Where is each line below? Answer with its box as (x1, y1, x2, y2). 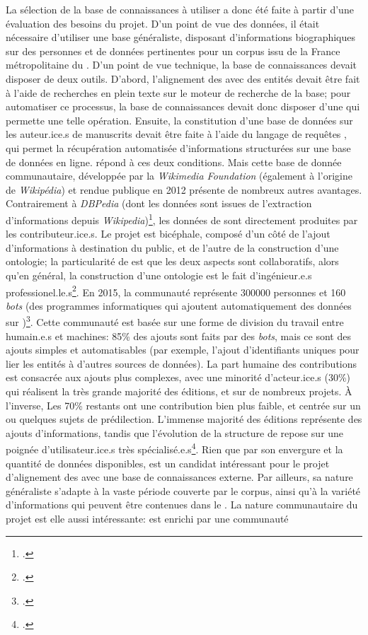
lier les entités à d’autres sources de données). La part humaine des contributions (6, 356, 357, 371)
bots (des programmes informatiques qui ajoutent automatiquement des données (6, 298, 352, 313)
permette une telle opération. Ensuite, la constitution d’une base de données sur (6, 112, 353, 127)
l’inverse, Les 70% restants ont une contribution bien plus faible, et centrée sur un (6, 397, 361, 412)
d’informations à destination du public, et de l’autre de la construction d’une (6, 240, 339, 255)
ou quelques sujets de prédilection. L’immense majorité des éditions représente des (6, 412, 362, 426)
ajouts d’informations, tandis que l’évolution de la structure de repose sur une (6, 425, 344, 440)
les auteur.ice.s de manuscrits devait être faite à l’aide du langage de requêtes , (6, 127, 347, 141)
